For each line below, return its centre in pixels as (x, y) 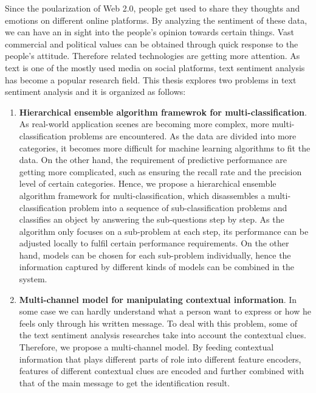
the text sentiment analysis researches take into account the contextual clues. (163, 335)
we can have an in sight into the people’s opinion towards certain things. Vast (150, 32)
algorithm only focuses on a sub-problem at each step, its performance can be (164, 231)
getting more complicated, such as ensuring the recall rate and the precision (160, 171)
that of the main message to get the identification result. (125, 382)
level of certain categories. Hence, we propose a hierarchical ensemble (148, 183)
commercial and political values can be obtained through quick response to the (152, 43)
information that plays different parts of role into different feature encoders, (160, 359)
